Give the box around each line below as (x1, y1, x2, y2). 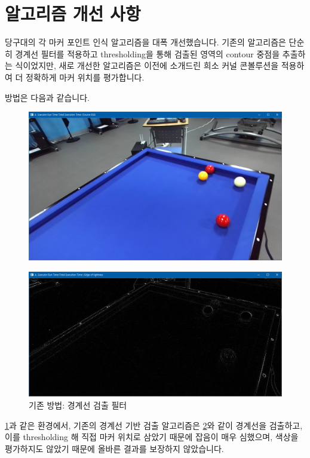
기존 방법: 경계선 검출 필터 (29, 399, 127, 411)
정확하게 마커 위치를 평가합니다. (26, 70, 145, 83)
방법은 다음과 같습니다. (5, 91, 90, 103)
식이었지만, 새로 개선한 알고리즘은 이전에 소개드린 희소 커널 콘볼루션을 (15, 59, 279, 72)
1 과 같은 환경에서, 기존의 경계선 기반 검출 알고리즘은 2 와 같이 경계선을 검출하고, (5, 419, 303, 431)
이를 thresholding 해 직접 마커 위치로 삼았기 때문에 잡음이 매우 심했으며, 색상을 (5, 431, 299, 443)
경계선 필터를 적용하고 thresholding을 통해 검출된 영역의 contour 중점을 (15, 47, 280, 60)
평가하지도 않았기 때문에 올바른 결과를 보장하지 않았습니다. (5, 442, 224, 454)
